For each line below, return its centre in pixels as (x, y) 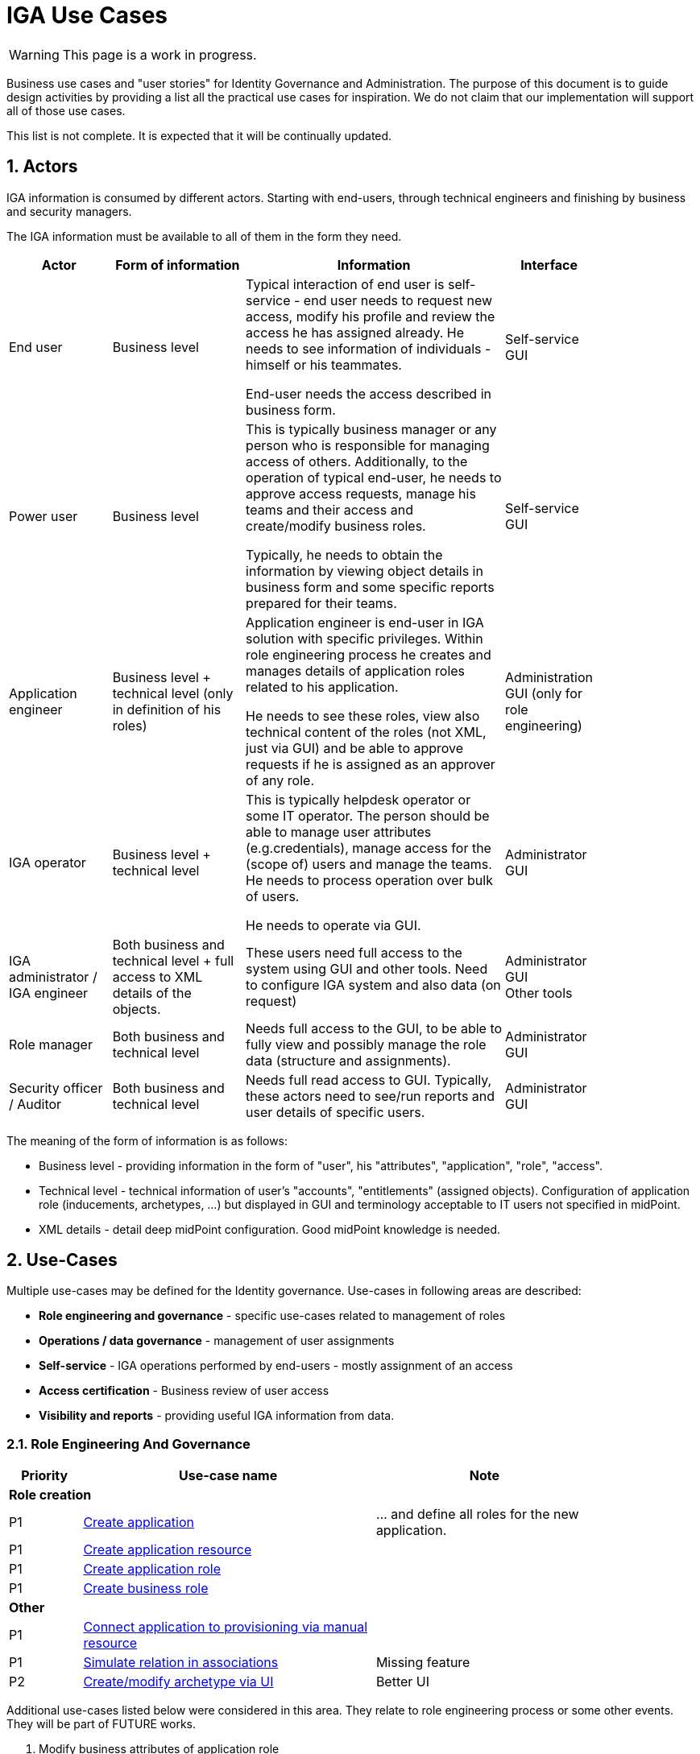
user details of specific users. (336, 1112)
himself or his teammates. (324, 364)
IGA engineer (49, 993)
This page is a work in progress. (159, 54)
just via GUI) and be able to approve (355, 748)
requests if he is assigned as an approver (371, 764)
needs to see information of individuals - (369, 348)
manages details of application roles (356, 670)
